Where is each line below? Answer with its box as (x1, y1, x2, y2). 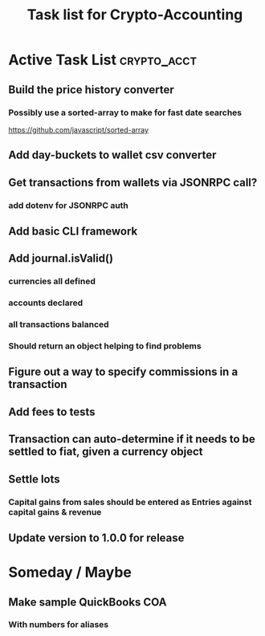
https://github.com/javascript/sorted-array (8, 124, 149, 134)
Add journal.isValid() (8, 251, 114, 266)
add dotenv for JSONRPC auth (8, 199, 128, 210)
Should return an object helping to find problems (8, 340, 202, 352)
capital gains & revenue (8, 506, 102, 517)
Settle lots (8, 472, 60, 486)
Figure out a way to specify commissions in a (8, 365, 238, 379)
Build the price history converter (8, 83, 174, 96)
